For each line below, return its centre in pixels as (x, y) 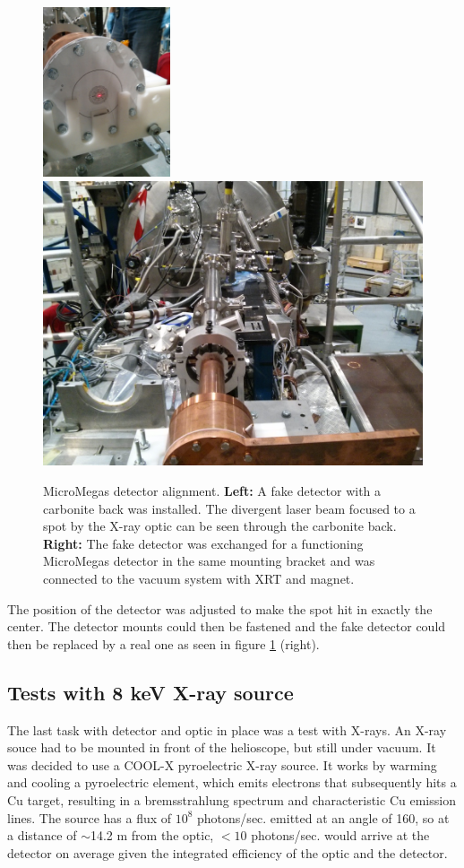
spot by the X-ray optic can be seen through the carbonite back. (220, 526)
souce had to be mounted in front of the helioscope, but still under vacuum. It (222, 747)
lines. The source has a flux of (90, 817)
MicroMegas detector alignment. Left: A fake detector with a (212, 491)
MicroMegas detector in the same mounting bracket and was (209, 561)
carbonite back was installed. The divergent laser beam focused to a (229, 508)
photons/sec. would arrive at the (340, 835)
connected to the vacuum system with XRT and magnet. (199, 579)
